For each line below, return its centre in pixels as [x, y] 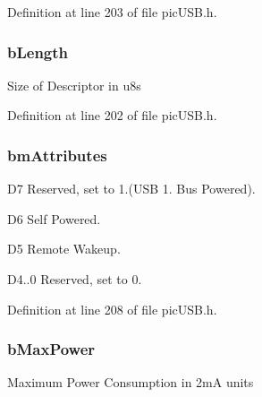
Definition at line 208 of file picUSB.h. [112, 309]
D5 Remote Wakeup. [64, 249]
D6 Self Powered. [54, 218]
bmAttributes [57, 155]
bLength [38, 52]
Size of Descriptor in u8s [74, 85]
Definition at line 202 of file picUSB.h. [112, 115]
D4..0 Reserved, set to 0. [75, 279]
